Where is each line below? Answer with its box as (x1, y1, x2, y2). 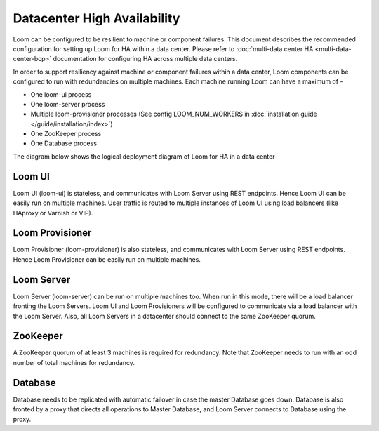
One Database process (30, 139, 98, 147)
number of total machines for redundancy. (13, 358, 135, 366)
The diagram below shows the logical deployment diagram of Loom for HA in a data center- (13, 152, 278, 161)
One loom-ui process (30, 90, 92, 98)
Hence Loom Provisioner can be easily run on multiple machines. (13, 255, 201, 263)
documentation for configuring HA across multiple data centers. (53, 55, 238, 63)
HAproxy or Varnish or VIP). (13, 208, 93, 217)
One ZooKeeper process (30, 130, 102, 138)
